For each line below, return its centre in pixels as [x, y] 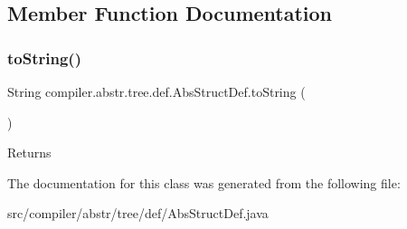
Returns [29, 153]
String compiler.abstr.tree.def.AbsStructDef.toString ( [156, 91]
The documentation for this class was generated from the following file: [204, 182]
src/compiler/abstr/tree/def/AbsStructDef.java [138, 213]
